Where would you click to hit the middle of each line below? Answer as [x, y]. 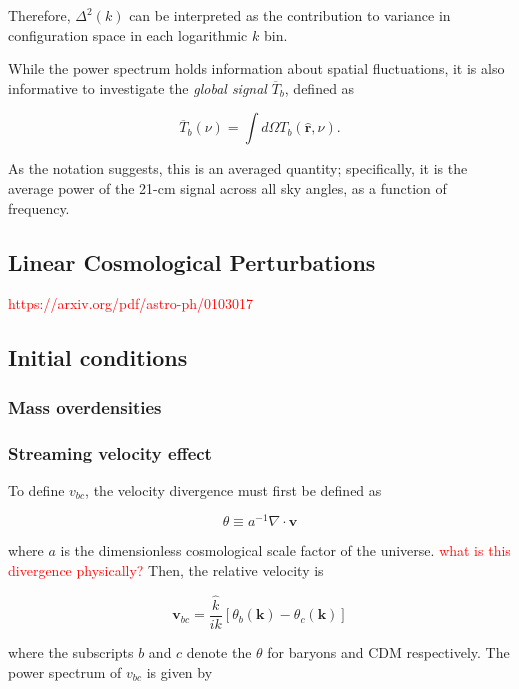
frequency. [39, 207]
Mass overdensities [85, 406]
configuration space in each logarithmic [128, 34]
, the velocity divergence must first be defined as [233, 489]
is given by [179, 671]
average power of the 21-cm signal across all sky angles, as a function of [227, 187]
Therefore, [39, 15]
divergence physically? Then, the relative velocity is [166, 570]
